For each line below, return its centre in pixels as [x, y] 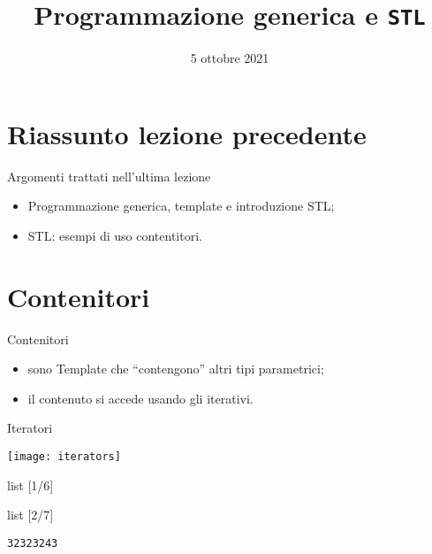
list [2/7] [30, 515]
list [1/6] [30, 485]
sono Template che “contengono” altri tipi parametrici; [176, 369]
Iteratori [30, 428]
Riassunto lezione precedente [187, 133]
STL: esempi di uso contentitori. [115, 235]
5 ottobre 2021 [230, 58]
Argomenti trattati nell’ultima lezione [109, 176]
